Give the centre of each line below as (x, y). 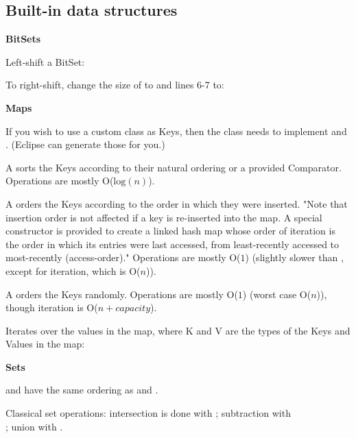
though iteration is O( (52, 307)
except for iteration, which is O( (73, 270)
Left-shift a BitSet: (45, 61)
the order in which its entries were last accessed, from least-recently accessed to (173, 244)
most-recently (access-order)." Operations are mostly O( (123, 257)
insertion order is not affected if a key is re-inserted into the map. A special (164, 217)
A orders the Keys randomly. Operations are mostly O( (122, 294)
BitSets (23, 39)
